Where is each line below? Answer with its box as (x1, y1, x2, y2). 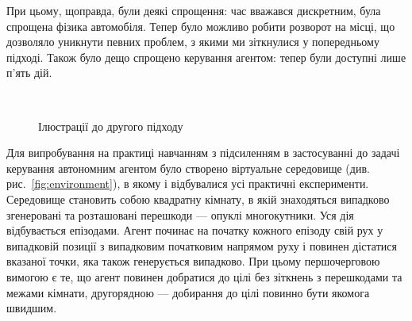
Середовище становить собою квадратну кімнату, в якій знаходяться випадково (6, 190, 390, 207)
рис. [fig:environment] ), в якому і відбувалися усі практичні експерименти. (6, 175, 369, 192)
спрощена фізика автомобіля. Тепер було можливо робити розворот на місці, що (6, 17, 395, 34)
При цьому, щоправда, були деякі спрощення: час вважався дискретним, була (6, 2, 381, 18)
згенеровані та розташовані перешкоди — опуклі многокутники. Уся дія (6, 206, 354, 223)
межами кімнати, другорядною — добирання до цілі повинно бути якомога (6, 284, 370, 300)
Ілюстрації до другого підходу (38, 117, 183, 134)
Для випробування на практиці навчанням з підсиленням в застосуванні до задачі (6, 144, 400, 161)
